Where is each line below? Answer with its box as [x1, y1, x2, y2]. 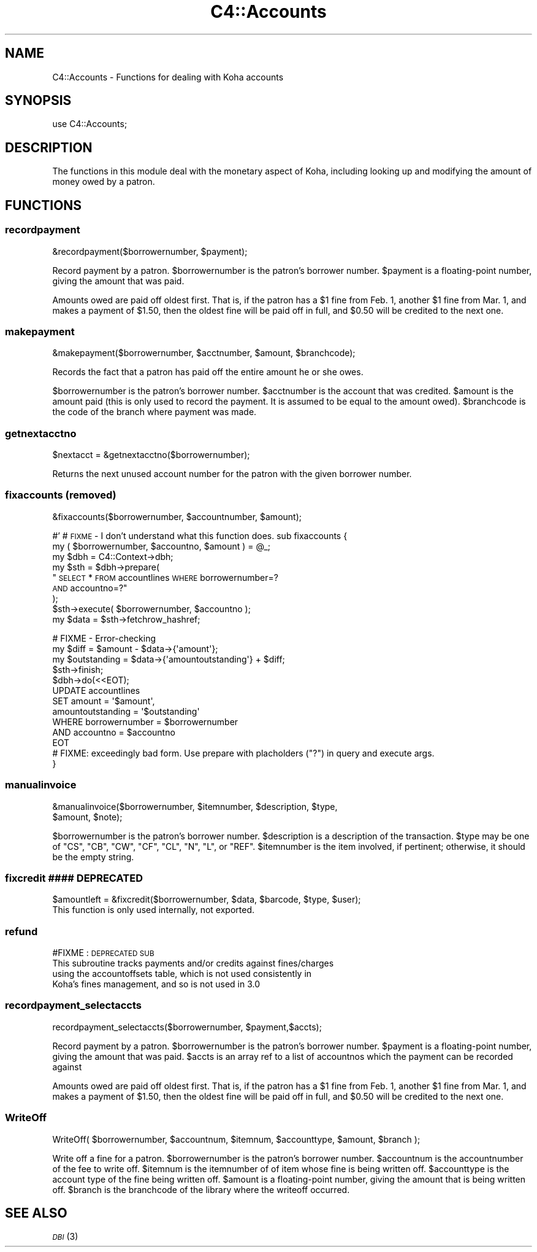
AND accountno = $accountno [52, 726, 175, 737]
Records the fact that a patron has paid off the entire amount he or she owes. [52, 367, 364, 378]
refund [5, 925, 38, 938]
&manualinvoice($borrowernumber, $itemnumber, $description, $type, [52, 801, 338, 812]
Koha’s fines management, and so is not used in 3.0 [52, 979, 261, 989]
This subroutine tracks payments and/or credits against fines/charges [52, 958, 334, 968]
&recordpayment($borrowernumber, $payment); [52, 246, 248, 257]
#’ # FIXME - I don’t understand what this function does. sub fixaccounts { [52, 530, 348, 541]
